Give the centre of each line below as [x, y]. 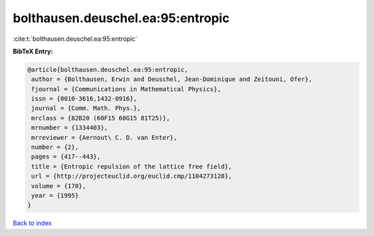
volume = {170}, [59, 186]
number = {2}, [55, 147]
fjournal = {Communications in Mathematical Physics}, [126, 89]
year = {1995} [55, 196]
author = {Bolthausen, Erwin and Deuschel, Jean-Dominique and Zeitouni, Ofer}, [172, 79]
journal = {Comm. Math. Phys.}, [86, 108]
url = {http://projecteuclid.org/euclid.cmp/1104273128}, [132, 176]
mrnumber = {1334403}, [70, 128]
